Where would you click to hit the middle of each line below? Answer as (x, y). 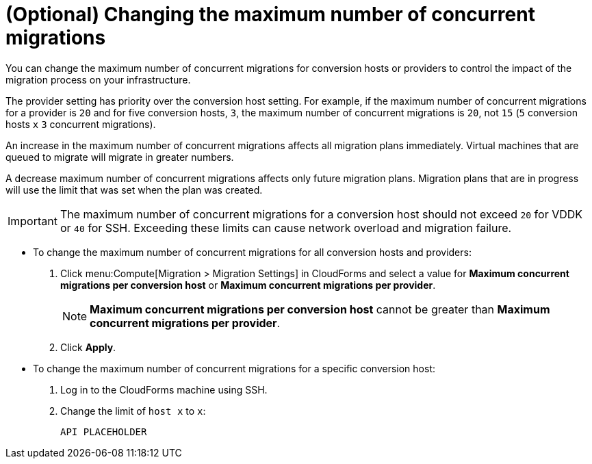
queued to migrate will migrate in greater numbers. (120, 157)
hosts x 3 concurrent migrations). (81, 124)
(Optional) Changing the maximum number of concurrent (270, 14)
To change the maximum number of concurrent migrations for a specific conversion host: (234, 368)
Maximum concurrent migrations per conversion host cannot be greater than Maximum (320, 309)
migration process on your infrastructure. (98, 79)
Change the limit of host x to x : (133, 411)
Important (33, 221)
